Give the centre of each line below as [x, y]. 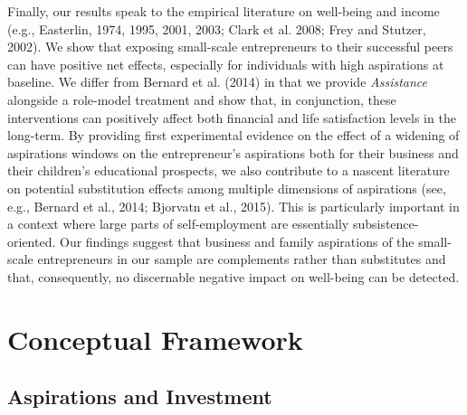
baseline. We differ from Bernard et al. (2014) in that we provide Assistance [218, 82]
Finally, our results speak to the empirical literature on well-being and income [224, 11]
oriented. [32, 241]
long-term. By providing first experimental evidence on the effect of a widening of [233, 135]
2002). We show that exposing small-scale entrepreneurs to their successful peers [230, 47]
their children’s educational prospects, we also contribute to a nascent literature [229, 170]
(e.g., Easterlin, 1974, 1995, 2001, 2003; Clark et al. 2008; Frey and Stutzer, [217, 28]
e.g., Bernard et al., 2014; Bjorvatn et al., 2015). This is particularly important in [233, 206]
